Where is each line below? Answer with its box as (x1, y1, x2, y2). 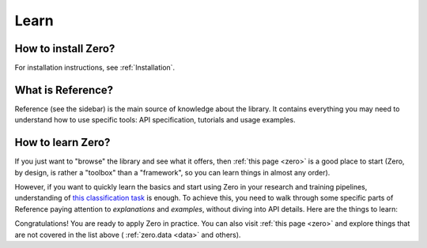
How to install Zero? (14, 42, 115, 55)
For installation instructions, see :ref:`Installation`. (14, 63, 176, 73)
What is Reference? (14, 83, 114, 96)
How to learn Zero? (14, 136, 111, 149)
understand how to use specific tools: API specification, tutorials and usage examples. (14, 115, 296, 125)
